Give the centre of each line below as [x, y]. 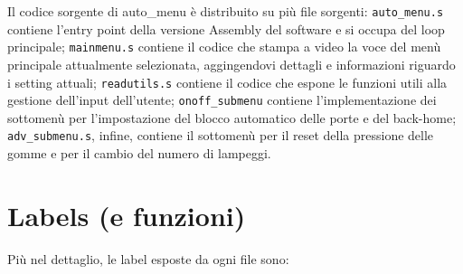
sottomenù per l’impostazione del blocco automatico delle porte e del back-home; [232, 117]
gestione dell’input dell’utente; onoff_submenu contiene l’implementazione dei [222, 100]
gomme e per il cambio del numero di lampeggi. [139, 153]
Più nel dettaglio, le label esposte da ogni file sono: [148, 258]
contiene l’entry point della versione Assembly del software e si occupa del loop [226, 28]
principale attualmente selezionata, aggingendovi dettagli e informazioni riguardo [231, 64]
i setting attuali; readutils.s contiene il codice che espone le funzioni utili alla [227, 82]
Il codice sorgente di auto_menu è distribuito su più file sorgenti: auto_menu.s [226, 11]
